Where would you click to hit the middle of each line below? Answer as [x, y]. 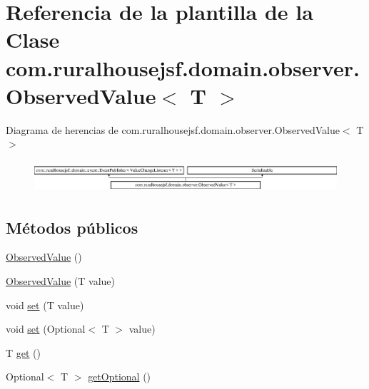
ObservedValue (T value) [60, 280]
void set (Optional [46, 329]
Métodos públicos [72, 227]
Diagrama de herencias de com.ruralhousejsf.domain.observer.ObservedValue [173, 129]
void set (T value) [45, 305]
